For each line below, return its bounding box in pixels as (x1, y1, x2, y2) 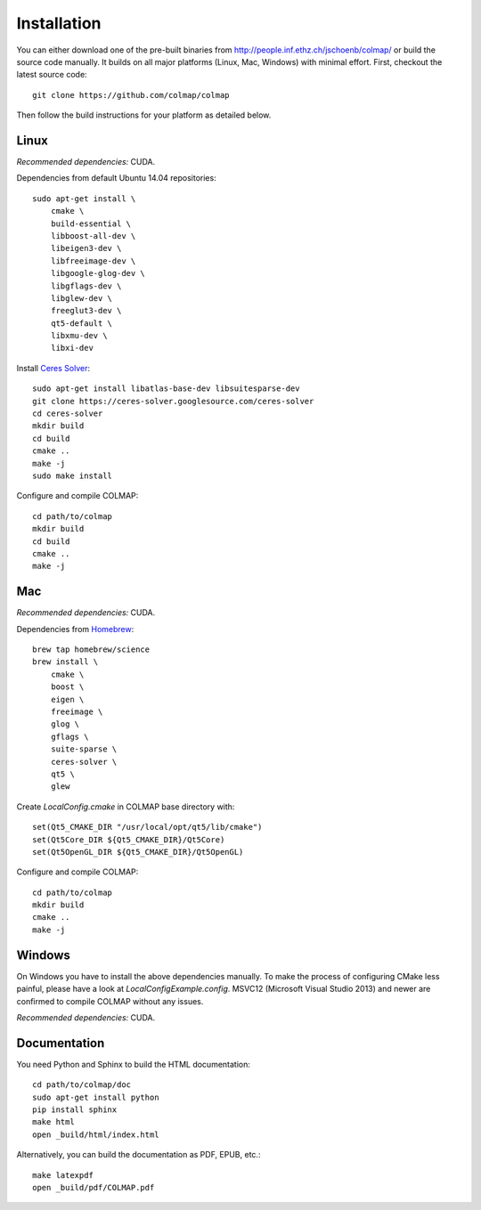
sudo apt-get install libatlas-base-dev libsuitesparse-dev (32, 384, 300, 394)
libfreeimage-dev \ (50, 256, 136, 266)
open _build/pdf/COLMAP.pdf (32, 1182, 155, 1192)
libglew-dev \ (50, 293, 113, 303)
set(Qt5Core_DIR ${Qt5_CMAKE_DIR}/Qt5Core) (32, 834, 225, 845)
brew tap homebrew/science (32, 645, 151, 654)
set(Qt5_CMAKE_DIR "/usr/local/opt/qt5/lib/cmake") (32, 822, 263, 832)
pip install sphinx (32, 1105, 118, 1115)
